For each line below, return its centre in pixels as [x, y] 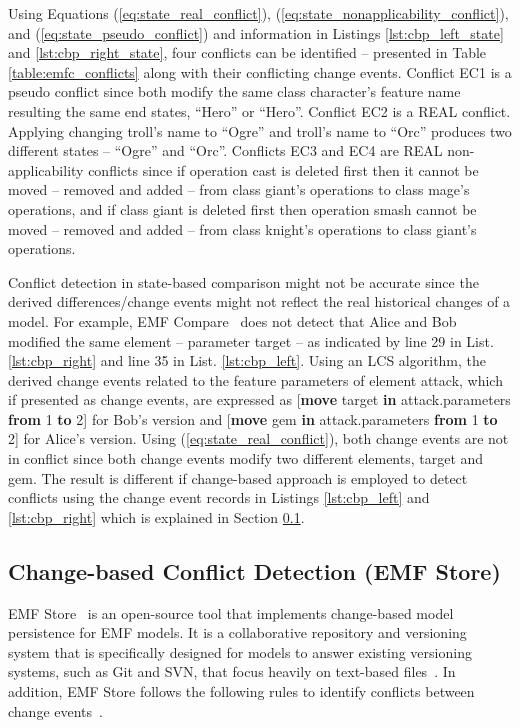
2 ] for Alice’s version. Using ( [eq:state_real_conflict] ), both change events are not [258, 438]
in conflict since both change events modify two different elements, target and [246, 458]
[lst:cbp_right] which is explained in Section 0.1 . [156, 516]
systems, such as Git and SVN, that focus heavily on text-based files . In [232, 671]
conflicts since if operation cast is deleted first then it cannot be [283, 169]
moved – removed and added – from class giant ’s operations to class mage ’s [239, 189]
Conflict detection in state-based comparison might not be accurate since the [243, 281]
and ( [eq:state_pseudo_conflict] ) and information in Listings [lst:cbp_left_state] [256, 32]
